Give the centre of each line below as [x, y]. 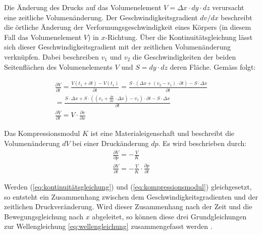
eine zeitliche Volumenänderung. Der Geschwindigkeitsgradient [101, 17]
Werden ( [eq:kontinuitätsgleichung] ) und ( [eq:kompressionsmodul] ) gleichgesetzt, [128, 187]
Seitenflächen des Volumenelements [58, 66]
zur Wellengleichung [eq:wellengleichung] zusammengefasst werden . [108, 226]
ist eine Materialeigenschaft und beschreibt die [163, 133]
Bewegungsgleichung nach [44, 216]
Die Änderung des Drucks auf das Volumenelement [83, 7]
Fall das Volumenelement [43, 37]
